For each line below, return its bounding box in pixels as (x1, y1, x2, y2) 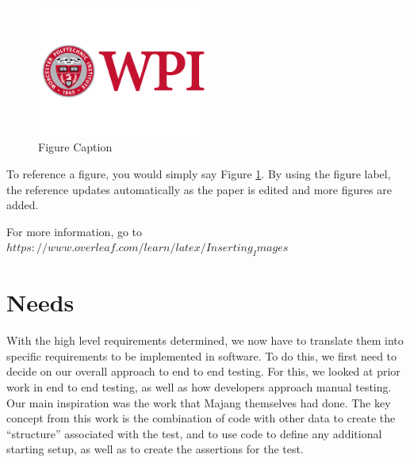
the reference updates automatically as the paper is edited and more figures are (6, 181, 392, 197)
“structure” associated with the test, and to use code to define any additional (6, 425, 382, 441)
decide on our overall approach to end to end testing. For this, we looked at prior (6, 363, 400, 380)
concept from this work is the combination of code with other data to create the (6, 410, 396, 426)
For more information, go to (6, 223, 143, 239)
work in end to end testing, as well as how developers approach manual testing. (6, 379, 392, 395)
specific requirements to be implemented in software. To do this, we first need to (6, 347, 397, 364)
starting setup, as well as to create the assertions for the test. (6, 441, 304, 457)
